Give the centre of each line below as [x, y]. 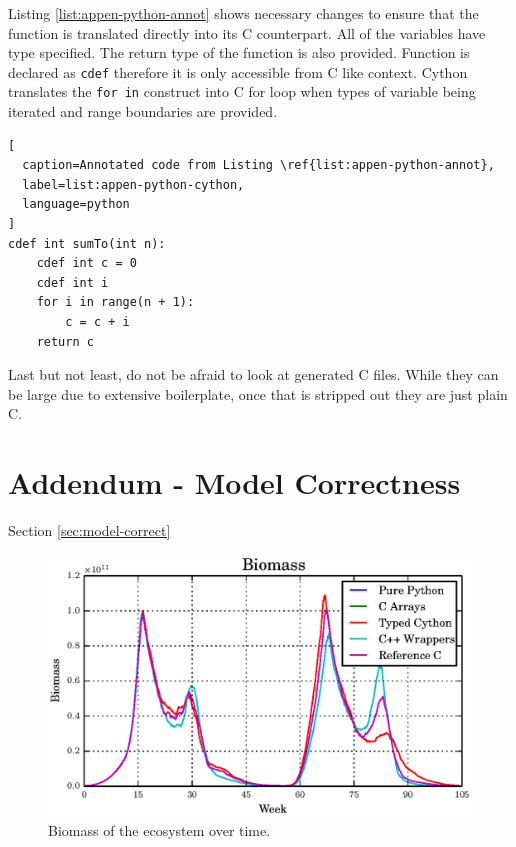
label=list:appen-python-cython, [133, 184]
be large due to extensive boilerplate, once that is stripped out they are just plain [258, 393]
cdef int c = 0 [86, 263]
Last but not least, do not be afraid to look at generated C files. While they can [253, 374]
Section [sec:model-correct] [89, 530]
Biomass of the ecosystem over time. [159, 830]
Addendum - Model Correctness [234, 482]
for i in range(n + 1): [115, 302]
